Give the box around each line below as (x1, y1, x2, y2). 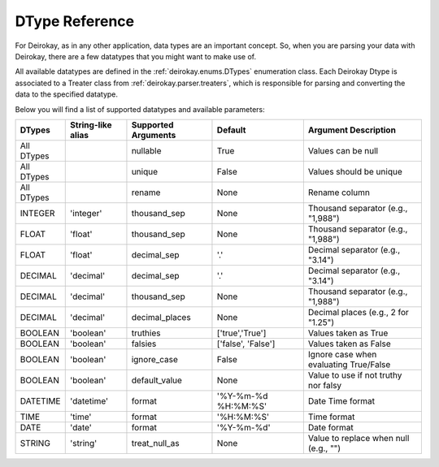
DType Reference (15, 12, 135, 30)
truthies (131, 327, 161, 339)
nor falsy (307, 379, 342, 391)
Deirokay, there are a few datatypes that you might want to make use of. (15, 51, 256, 61)
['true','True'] (216, 327, 267, 339)
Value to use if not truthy (307, 370, 402, 381)
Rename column (307, 187, 370, 198)
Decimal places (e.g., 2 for (307, 306, 410, 318)
